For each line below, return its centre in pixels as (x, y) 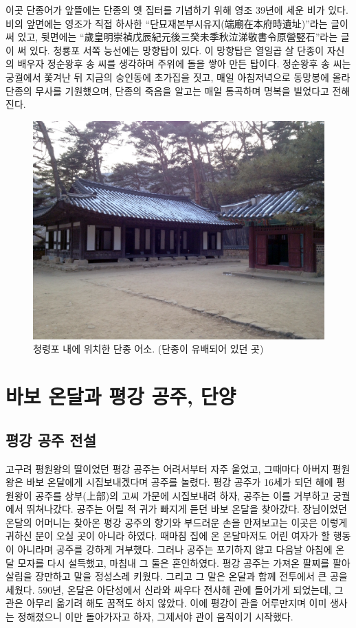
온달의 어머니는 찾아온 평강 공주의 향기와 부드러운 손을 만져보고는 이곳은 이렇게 (177, 522)
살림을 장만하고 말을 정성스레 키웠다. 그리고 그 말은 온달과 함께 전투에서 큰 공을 (177, 576)
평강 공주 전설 (51, 439)
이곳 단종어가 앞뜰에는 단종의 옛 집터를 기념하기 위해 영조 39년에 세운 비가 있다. (177, 10)
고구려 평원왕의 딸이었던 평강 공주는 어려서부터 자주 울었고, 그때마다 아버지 (167, 468)
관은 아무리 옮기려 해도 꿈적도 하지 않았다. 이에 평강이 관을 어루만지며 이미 (166, 603)
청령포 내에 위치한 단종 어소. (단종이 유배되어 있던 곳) (148, 349)
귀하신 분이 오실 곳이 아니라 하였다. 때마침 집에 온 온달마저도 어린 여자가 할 (168, 536)
